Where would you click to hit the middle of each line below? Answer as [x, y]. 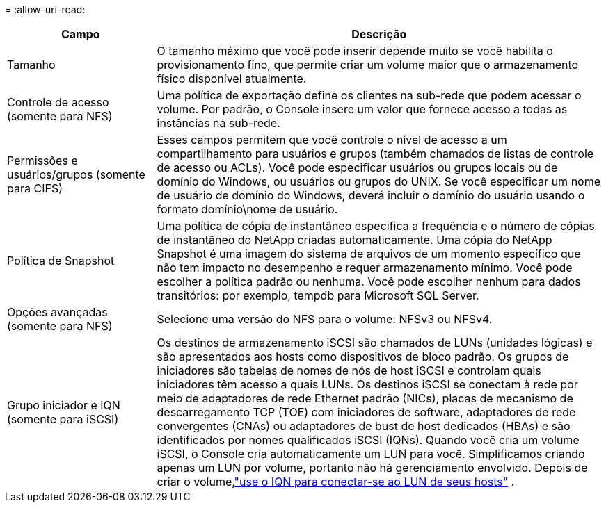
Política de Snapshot [61, 261]
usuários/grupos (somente [76, 174]
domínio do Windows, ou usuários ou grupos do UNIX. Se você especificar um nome [379, 181]
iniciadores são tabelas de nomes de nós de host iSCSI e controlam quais [349, 370]
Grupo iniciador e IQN [64, 405]
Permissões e [42, 161]
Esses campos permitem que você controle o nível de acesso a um [332, 140]
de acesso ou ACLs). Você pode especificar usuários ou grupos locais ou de [357, 167]
